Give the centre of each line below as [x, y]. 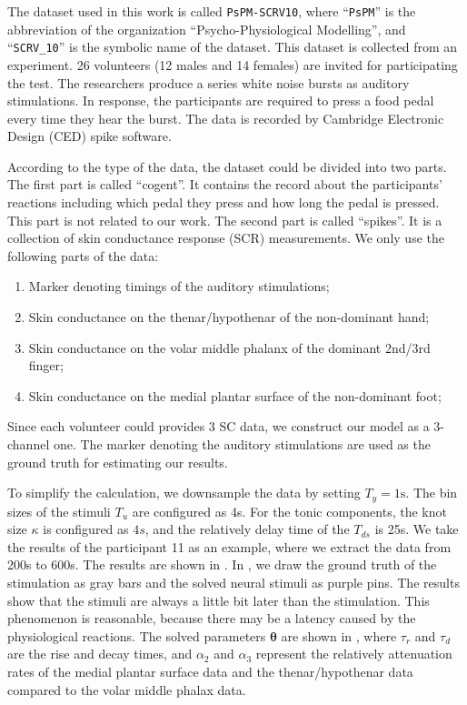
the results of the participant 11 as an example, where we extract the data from [229, 546]
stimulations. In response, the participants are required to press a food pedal [221, 101]
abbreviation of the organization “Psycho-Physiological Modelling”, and [207, 29]
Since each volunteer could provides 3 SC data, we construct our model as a [219, 426]
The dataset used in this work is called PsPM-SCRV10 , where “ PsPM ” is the [212, 11]
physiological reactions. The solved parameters [137, 635]
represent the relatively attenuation [354, 654]
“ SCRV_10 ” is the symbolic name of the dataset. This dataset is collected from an [233, 47]
